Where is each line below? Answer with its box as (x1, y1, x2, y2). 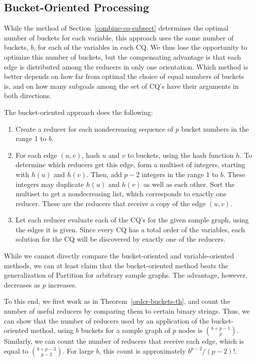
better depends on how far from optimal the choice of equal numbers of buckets (4, 71, 244, 81)
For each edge (15, 149, 57, 160)
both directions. (4, 90, 52, 101)
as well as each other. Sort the (144, 179, 235, 189)
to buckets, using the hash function (127, 149, 234, 160)
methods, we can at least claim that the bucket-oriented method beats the (4, 260, 228, 270)
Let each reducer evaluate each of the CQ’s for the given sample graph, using (15, 215, 249, 225)
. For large (62, 345, 94, 356)
